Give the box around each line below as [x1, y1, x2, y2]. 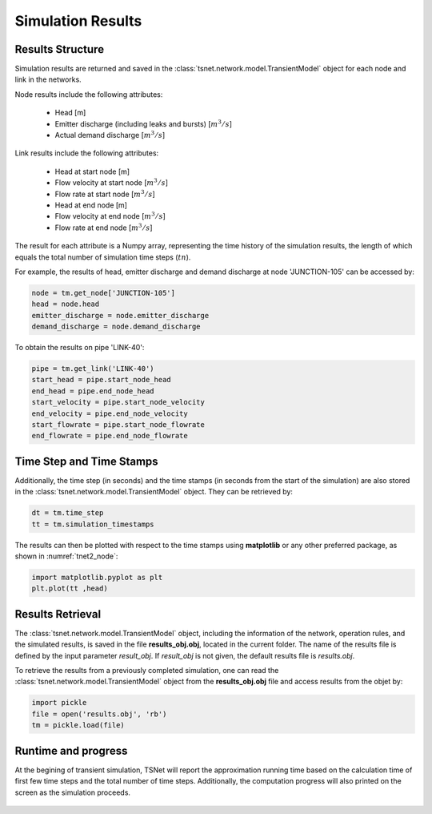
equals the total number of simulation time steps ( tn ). [14, 252, 191, 262]
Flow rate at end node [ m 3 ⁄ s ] [54, 222, 153, 232]
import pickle [31, 698, 87, 707]
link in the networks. [14, 75, 82, 84]
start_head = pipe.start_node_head [31, 375, 171, 385]
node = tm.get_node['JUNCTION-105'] [31, 288, 176, 297]
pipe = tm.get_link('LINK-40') [31, 365, 155, 373]
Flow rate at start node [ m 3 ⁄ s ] [54, 188, 155, 199]
